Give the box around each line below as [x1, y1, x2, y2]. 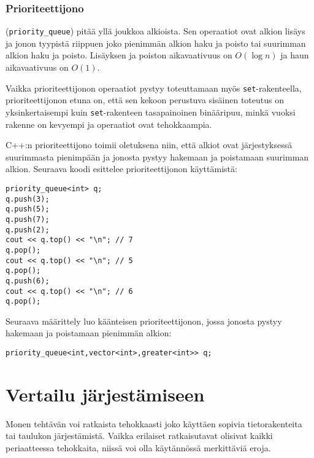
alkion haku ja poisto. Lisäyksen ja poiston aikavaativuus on [6, 49, 232, 61]
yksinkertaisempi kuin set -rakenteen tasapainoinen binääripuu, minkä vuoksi [6, 105, 296, 118]
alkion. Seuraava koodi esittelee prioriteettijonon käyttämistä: [6, 162, 237, 175]
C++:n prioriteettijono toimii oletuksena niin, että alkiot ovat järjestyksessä [6, 138, 293, 151]
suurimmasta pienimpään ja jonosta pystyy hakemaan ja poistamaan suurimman [6, 150, 309, 163]
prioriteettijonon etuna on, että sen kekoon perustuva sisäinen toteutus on [6, 93, 284, 106]
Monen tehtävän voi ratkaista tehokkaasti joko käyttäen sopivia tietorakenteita [6, 417, 302, 430]
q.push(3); [6, 194, 50, 203]
